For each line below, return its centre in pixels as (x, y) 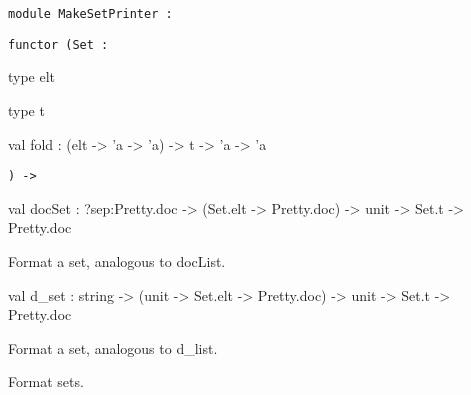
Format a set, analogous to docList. (117, 260)
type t (26, 109)
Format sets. (46, 381)
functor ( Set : (58, 44)
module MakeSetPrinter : (90, 14)
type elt (32, 76)
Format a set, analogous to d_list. (113, 347)
